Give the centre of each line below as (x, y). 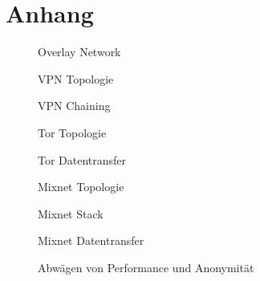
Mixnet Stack (71, 213)
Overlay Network (79, 52)
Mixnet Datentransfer (91, 240)
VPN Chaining (74, 106)
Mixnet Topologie (81, 187)
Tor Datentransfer (82, 159)
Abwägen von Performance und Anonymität (146, 267)
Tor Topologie (72, 132)
